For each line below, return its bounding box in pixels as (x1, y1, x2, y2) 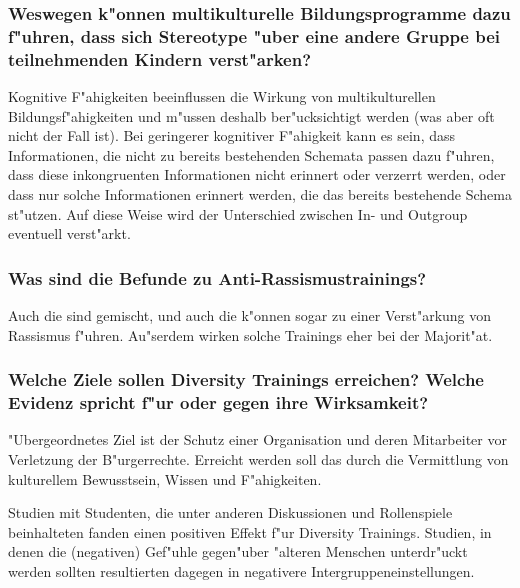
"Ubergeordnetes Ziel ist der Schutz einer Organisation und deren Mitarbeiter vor (8, 429, 507, 450)
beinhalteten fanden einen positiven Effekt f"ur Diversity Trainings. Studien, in (8, 521, 492, 542)
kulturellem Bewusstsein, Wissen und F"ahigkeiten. (8, 468, 322, 489)
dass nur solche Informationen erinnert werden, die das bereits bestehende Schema (8, 184, 512, 205)
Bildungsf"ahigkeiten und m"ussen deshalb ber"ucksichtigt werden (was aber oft (8, 105, 495, 126)
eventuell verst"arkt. (8, 223, 131, 244)
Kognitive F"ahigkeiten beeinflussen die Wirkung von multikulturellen (8, 86, 436, 107)
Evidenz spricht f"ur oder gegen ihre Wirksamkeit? (8, 390, 429, 415)
